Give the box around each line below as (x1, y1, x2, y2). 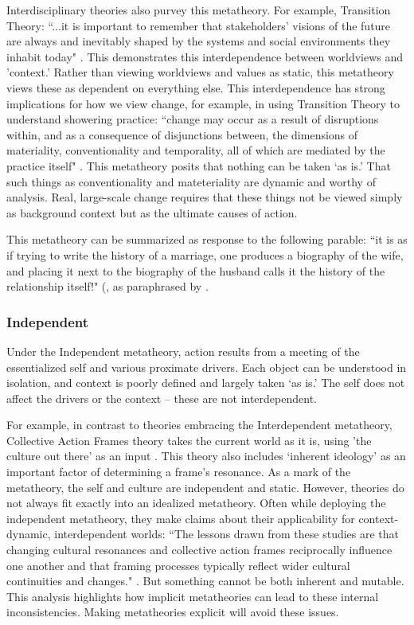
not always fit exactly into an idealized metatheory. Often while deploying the (6, 494, 386, 511)
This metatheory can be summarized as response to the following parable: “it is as (6, 231, 408, 248)
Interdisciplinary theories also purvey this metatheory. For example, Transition (6, 2, 391, 18)
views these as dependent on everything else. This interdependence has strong (6, 79, 385, 96)
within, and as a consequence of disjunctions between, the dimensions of (6, 126, 358, 143)
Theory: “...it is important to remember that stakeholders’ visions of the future (6, 17, 391, 33)
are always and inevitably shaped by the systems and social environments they (6, 33, 391, 49)
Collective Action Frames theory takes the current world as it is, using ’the (6, 432, 372, 448)
